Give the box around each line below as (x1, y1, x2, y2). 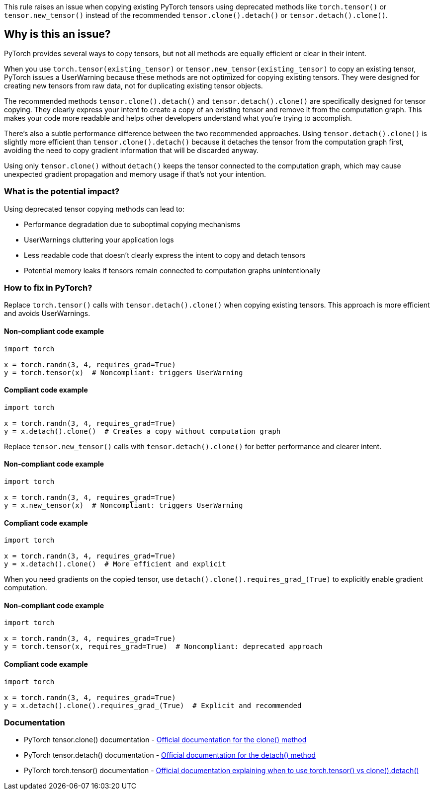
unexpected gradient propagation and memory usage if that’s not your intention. (4, 169, 266, 178)
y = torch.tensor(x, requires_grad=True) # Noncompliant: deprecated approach (4, 642, 323, 651)
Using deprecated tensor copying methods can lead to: (4, 204, 184, 213)
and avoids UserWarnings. (4, 309, 90, 318)
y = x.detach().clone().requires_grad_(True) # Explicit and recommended (4, 701, 302, 710)
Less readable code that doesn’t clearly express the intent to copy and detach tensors (24, 250, 306, 259)
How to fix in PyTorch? (4, 282, 92, 293)
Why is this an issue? (4, 28, 111, 41)
